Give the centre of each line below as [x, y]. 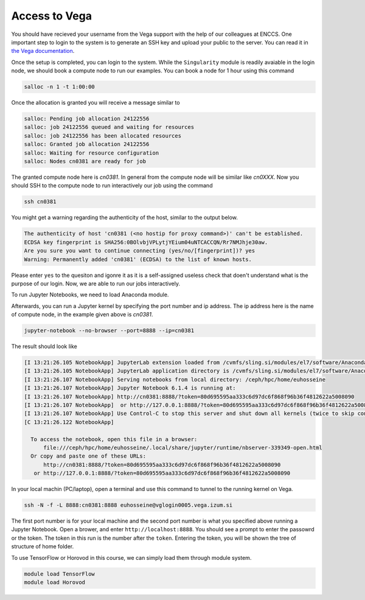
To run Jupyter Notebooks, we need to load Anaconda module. [90, 295]
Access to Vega [52, 16]
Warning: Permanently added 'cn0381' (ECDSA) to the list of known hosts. [138, 259]
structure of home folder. [43, 546]
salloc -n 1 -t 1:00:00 [60, 87]
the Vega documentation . [43, 51]
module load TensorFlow [60, 574]
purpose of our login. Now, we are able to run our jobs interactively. [96, 284]
